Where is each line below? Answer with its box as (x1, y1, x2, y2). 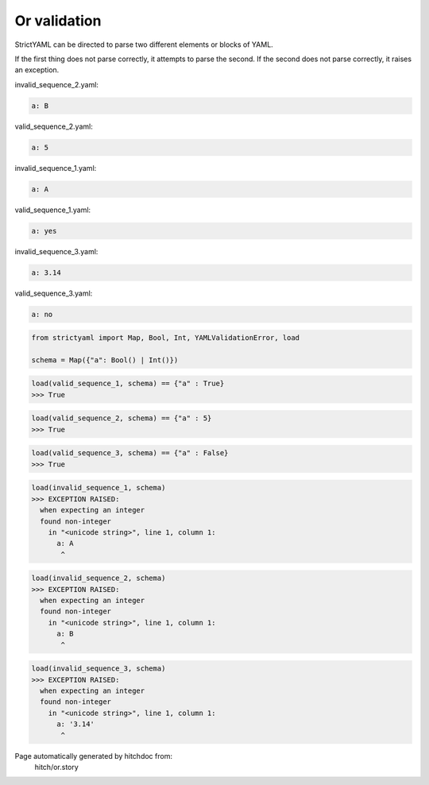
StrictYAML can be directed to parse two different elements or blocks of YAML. (14, 40, 273, 49)
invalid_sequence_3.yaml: (14, 246, 99, 256)
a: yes (31, 226, 57, 235)
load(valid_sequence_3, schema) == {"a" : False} (31, 449, 229, 458)
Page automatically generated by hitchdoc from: (14, 751, 172, 760)
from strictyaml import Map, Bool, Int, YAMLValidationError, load (31, 334, 300, 342)
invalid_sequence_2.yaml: (14, 79, 99, 89)
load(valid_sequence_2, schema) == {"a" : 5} (31, 414, 212, 423)
